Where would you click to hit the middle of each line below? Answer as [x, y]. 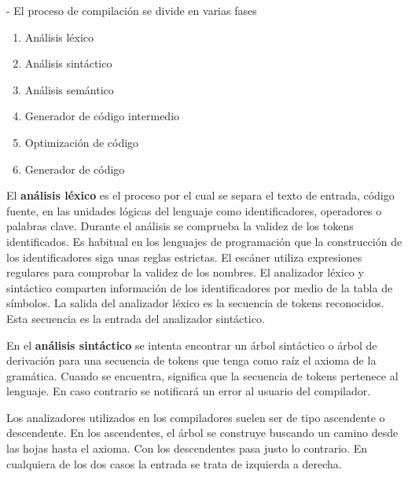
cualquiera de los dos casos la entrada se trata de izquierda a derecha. [174, 463]
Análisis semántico [69, 89]
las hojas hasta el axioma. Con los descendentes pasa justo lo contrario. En [187, 448]
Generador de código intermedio [102, 116]
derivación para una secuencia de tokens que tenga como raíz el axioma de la [191, 360]
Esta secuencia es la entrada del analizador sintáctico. [136, 318]
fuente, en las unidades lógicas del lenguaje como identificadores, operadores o [194, 210]
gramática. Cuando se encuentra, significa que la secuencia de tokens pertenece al [202, 375]
